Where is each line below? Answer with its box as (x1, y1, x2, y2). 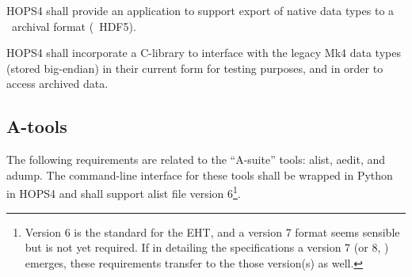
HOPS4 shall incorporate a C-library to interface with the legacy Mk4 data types (6, 44, 401, 61)
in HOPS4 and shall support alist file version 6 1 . (6, 183, 241, 202)
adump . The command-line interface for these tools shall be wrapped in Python (6, 166, 393, 183)
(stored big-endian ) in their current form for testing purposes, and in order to (6, 59, 383, 76)
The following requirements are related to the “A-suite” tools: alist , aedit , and (6, 151, 386, 168)
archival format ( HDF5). (11, 17, 136, 34)
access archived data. (6, 75, 109, 92)
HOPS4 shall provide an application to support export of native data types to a (6, 2, 395, 18)
